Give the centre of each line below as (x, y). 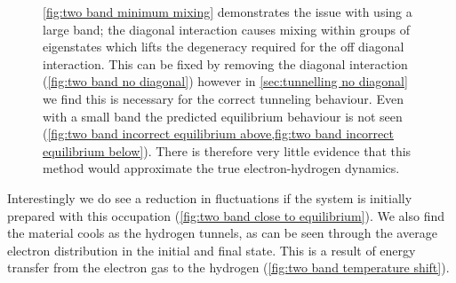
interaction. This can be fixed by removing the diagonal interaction (225, 63)
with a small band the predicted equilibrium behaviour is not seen (223, 116)
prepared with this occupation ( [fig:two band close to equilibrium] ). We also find (226, 215)
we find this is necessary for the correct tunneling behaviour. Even (223, 98)
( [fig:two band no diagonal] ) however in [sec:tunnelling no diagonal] (225, 81)
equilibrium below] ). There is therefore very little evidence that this (227, 150)
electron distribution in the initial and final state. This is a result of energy (212, 250)
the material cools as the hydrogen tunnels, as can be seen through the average (222, 233)
